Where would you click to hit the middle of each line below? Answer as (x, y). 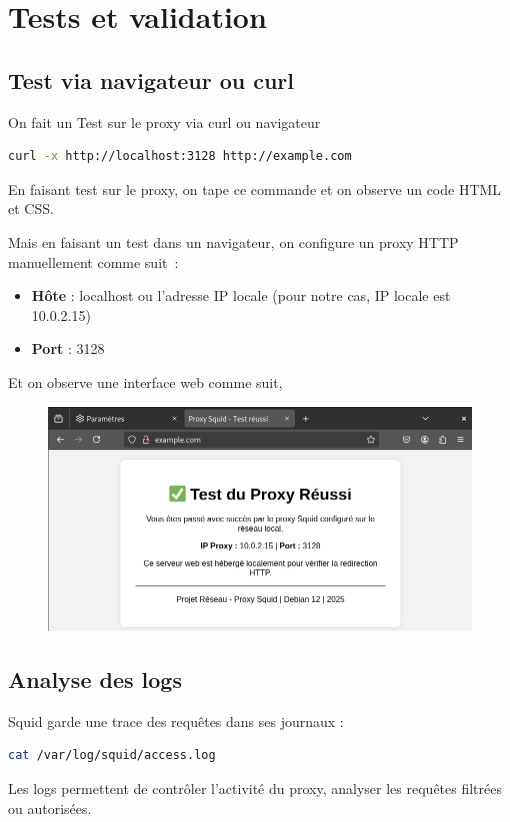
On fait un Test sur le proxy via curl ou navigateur (164, 121)
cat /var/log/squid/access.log (112, 755)
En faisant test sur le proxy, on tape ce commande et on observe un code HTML (255, 188)
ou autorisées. (50, 807)
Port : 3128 (68, 348)
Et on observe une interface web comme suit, (145, 381)
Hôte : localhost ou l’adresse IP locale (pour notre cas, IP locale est (241, 295)
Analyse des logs (95, 679)
